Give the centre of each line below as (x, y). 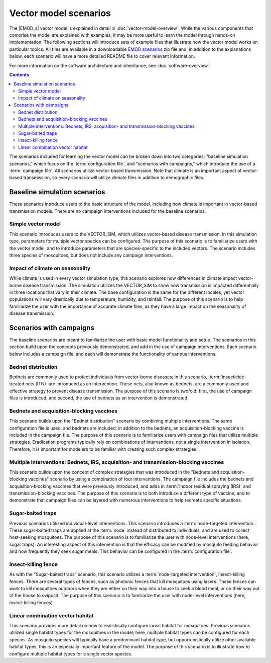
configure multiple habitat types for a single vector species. (71, 653)
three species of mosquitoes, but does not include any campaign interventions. (91, 255)
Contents (19, 74)
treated (17, 384)
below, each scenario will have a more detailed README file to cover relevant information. (102, 56)
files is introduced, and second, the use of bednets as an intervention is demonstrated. (99, 398)
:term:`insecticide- (228, 377)
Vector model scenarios (60, 13)
